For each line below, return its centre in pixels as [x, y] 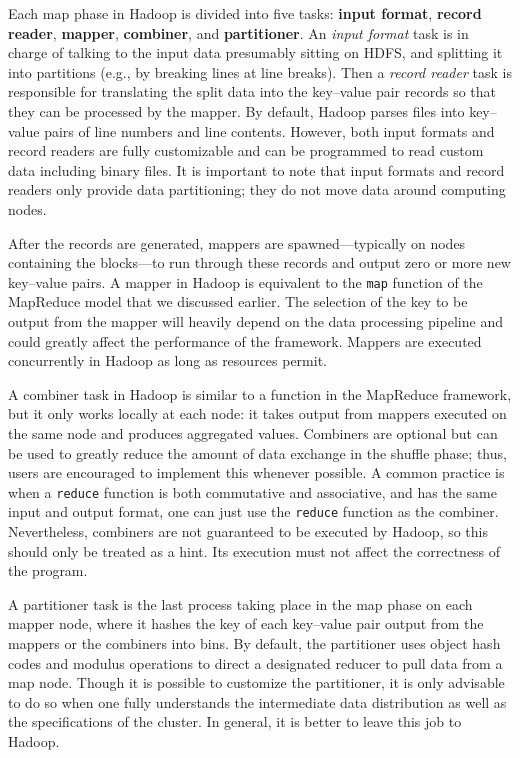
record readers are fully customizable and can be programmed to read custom [246, 150]
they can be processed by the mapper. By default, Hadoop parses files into [236, 110]
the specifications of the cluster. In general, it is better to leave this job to [235, 721]
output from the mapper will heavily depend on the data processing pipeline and [255, 320]
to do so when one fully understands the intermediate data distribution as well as [257, 701]
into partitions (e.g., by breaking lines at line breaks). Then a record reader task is [260, 71]
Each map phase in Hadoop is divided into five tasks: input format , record [245, 13]
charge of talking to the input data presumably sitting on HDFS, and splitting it [255, 52]
